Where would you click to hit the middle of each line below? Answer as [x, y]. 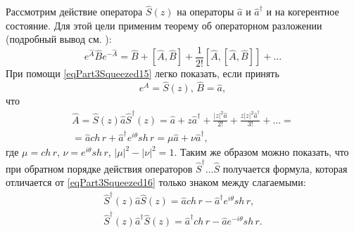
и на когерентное [303, 12]
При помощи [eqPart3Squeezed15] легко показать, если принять [143, 73]
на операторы [206, 12]
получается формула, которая [285, 168]
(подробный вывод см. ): [59, 39]
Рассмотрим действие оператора [74, 12]
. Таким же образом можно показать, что [261, 152]
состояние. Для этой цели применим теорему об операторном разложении [164, 25]
